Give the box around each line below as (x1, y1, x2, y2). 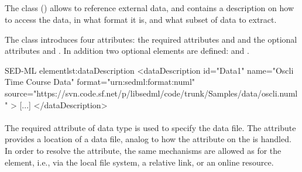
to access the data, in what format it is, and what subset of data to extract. (5, 13, 277, 25)
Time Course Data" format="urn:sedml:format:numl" (5, 75, 195, 88)
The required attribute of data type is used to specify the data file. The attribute (5, 121, 296, 133)
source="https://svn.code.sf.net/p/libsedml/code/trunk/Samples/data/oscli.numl (5, 87, 298, 99)
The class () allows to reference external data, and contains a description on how (5, 2, 294, 14)
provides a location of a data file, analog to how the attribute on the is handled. (5, 133, 291, 145)
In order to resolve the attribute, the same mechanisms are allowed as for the (5, 144, 282, 156)
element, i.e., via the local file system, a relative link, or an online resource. (5, 156, 274, 168)
